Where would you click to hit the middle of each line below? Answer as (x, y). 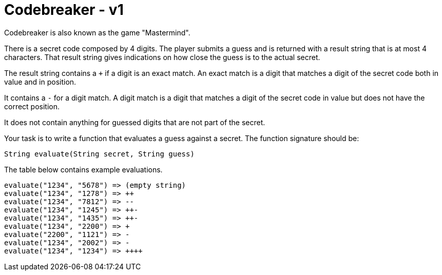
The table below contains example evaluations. (83, 169)
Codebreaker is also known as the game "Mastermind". (97, 32)
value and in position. (40, 82)
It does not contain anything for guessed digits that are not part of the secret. (135, 122)
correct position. (32, 106)
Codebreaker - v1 (64, 10)
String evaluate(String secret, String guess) (99, 154)
